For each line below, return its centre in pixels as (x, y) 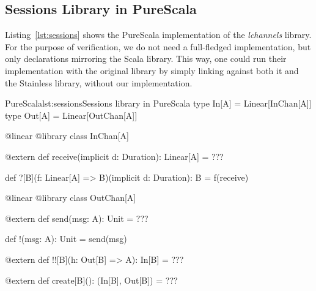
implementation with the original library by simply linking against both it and (152, 70)
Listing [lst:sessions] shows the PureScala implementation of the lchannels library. (158, 35)
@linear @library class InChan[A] (67, 136)
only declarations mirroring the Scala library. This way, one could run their (146, 59)
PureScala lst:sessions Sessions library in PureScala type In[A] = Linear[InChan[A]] (158, 103)
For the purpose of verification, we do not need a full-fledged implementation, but (158, 46)
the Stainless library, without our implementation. (99, 82)
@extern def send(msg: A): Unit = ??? (77, 218)
